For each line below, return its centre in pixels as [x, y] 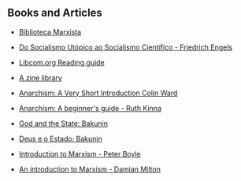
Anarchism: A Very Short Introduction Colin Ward [98, 93]
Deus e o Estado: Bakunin [61, 139]
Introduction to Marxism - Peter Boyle [80, 153]
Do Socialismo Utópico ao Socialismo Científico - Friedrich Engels [126, 47]
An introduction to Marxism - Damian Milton [89, 169]
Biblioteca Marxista [50, 31]
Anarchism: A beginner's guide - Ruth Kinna [90, 108]
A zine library [40, 77]
